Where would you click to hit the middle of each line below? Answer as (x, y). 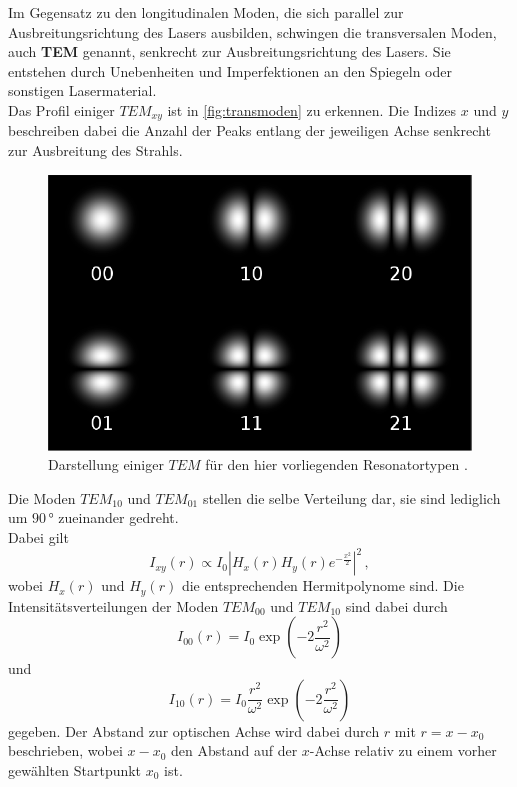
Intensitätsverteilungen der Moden (113, 605)
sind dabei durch (396, 605)
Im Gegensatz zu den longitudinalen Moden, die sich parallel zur (206, 12)
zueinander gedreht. (118, 517)
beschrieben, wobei (65, 750)
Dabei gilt (38, 536)
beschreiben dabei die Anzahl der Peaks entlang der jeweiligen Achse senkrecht (249, 130)
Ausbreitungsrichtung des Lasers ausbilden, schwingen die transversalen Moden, (252, 31)
